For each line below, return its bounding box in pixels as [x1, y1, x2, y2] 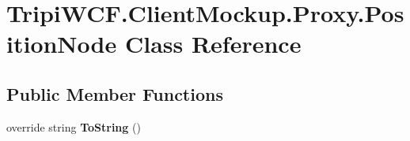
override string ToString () [6, 118, 141, 135]
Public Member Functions [6, 81, 223, 106]
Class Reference [124, 28, 302, 60]
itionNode [6, 28, 117, 60]
